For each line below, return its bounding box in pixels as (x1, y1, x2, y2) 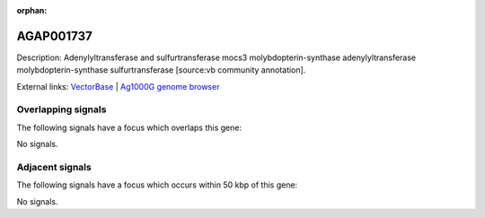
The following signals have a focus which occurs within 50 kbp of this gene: (16, 179, 298, 190)
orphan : (16, 5, 48, 15)
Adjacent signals (16, 161, 92, 173)
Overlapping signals (16, 103, 107, 116)
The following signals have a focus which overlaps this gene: (16, 122, 242, 133)
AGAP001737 (16, 28, 93, 44)
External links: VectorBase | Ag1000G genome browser (16, 81, 220, 92)
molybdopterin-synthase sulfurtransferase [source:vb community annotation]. (16, 65, 306, 75)
